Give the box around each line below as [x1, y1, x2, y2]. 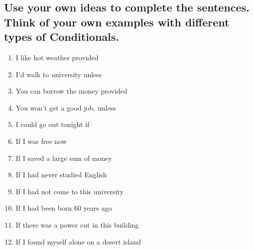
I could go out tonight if [15, 119, 90, 129]
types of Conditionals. [4, 29, 119, 44]
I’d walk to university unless [15, 69, 102, 79]
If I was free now [15, 135, 67, 146]
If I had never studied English [15, 169, 107, 180]
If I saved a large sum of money [15, 152, 112, 163]
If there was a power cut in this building [15, 219, 139, 230]
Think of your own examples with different [4, 14, 230, 29]
